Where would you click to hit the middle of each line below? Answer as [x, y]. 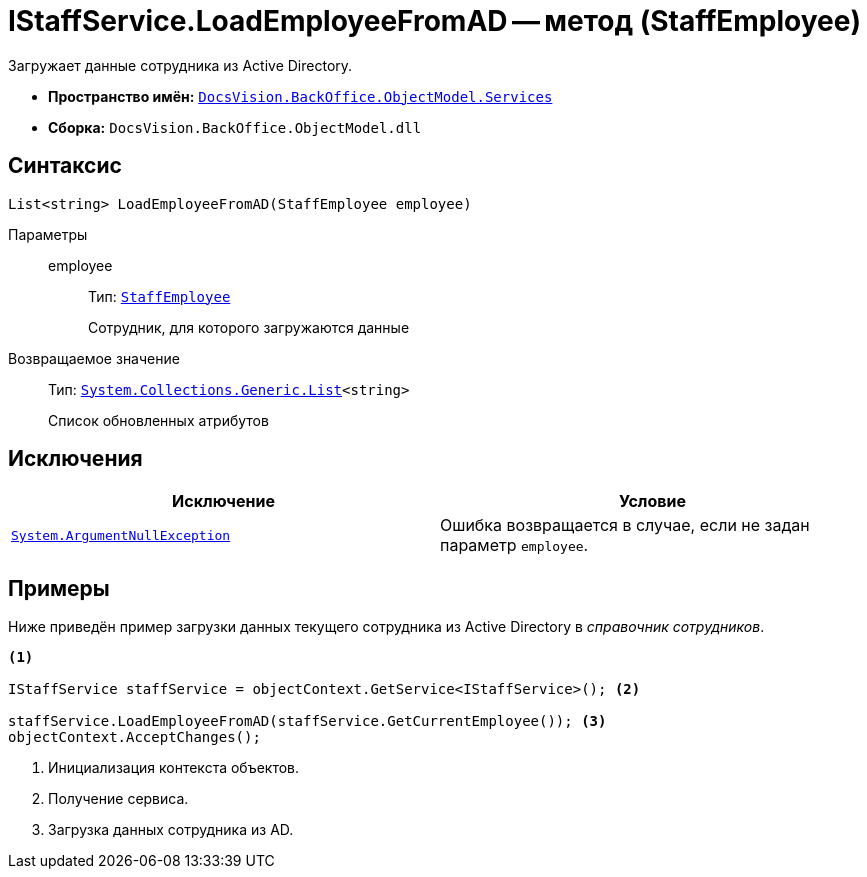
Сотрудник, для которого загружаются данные [249, 327]
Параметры [48, 234]
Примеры [59, 588]
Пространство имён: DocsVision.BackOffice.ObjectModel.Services [300, 96]
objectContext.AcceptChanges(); [134, 737]
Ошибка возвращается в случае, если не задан [625, 525]
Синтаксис [65, 166]
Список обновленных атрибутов [158, 420]
